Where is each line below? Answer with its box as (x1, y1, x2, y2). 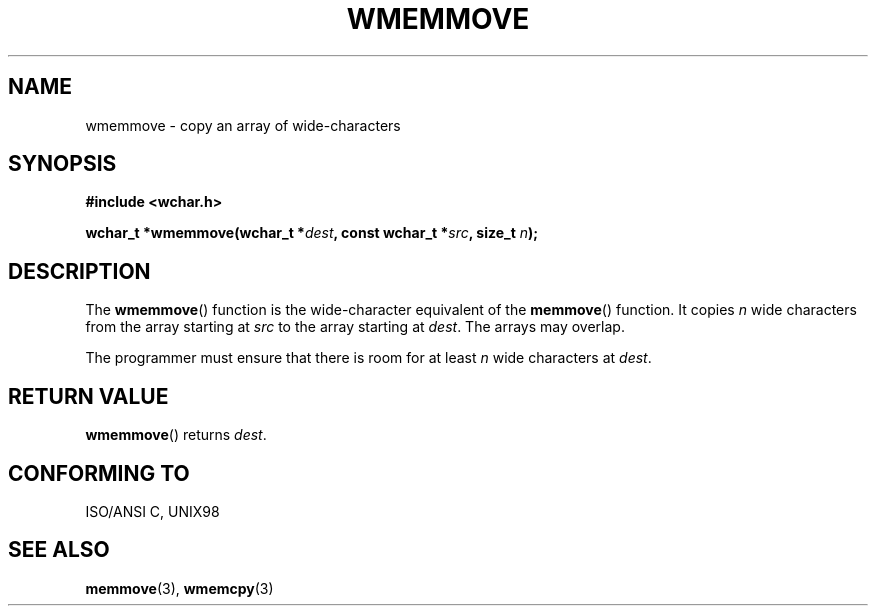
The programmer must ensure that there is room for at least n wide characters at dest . (85, 349, 652, 367)
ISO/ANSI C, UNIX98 (85, 502, 220, 520)
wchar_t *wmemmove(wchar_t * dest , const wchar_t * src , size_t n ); (85, 224, 539, 242)
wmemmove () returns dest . (85, 426, 267, 444)
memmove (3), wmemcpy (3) (85, 579, 274, 597)
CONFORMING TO (8, 460, 190, 486)
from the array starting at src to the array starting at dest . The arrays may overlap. (85, 318, 625, 336)
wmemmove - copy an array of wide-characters (85, 116, 401, 134)
